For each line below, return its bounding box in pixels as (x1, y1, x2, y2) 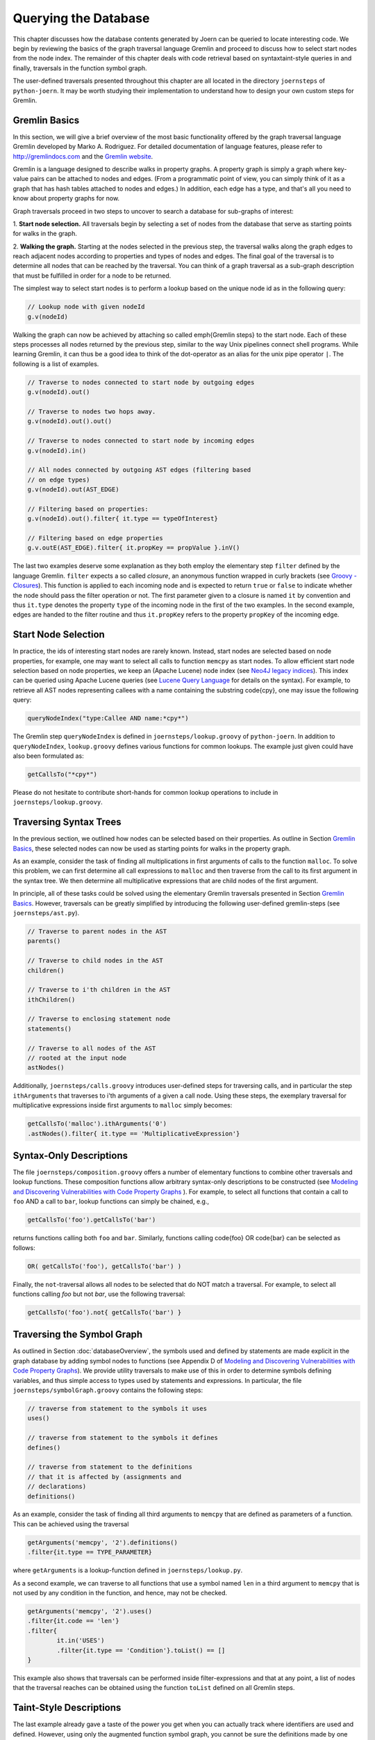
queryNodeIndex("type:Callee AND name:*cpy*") (27, 714, 189, 722)
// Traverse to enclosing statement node (27, 1015, 171, 1023)
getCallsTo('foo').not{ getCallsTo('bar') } (27, 1308, 182, 1316)
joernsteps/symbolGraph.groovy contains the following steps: (12, 1386, 203, 1394)
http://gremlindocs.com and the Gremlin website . (12, 152, 153, 160)
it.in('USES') (56, 1636, 105, 1645)
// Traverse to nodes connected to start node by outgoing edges (27, 378, 255, 386)
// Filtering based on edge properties (27, 535, 163, 542)
